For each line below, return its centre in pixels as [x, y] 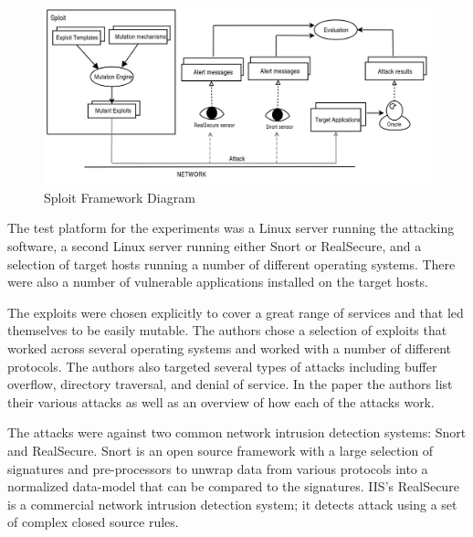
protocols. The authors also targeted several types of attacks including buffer [222, 366]
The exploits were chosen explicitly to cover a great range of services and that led [236, 312]
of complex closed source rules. [93, 522]
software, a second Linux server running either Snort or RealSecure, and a [215, 245]
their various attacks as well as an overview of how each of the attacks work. [221, 401]
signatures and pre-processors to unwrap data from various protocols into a [218, 468]
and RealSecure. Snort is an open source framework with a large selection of [221, 450]
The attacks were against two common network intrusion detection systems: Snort [237, 432]
